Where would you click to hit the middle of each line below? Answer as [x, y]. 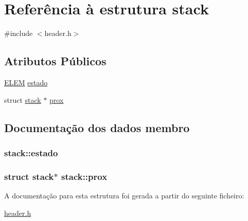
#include [19, 33]
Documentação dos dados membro [97, 127]
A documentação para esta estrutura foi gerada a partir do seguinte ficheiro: [124, 195]
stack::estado [31, 152]
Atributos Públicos [55, 61]
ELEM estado [26, 82]
